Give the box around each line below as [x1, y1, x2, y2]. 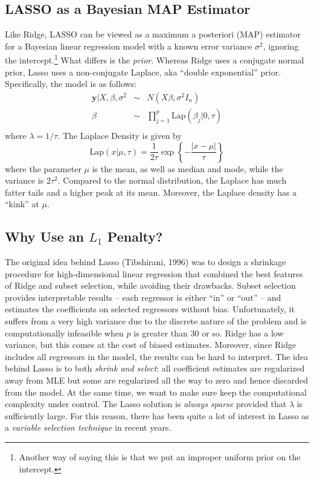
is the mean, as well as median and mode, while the [92, 162, 283, 175]
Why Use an [5, 227, 84, 246]
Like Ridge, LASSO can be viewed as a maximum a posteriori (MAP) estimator [5, 28, 301, 40]
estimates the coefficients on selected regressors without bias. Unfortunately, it [5, 303, 295, 315]
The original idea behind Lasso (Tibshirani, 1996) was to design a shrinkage [5, 256, 286, 268]
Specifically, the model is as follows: [5, 77, 137, 90]
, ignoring [263, 39, 299, 52]
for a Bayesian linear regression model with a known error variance [5, 39, 252, 52]
